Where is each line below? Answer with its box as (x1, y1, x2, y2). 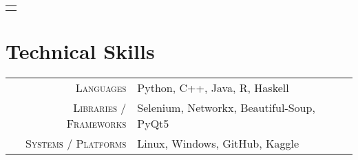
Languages (75, 80, 127, 96)
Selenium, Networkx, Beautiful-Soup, (137, 100, 315, 116)
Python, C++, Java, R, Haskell (137, 80, 289, 96)
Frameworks (66, 115, 127, 132)
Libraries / (73, 100, 127, 116)
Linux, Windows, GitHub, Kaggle (137, 135, 299, 152)
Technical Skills (6, 37, 155, 65)
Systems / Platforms (25, 135, 127, 152)
